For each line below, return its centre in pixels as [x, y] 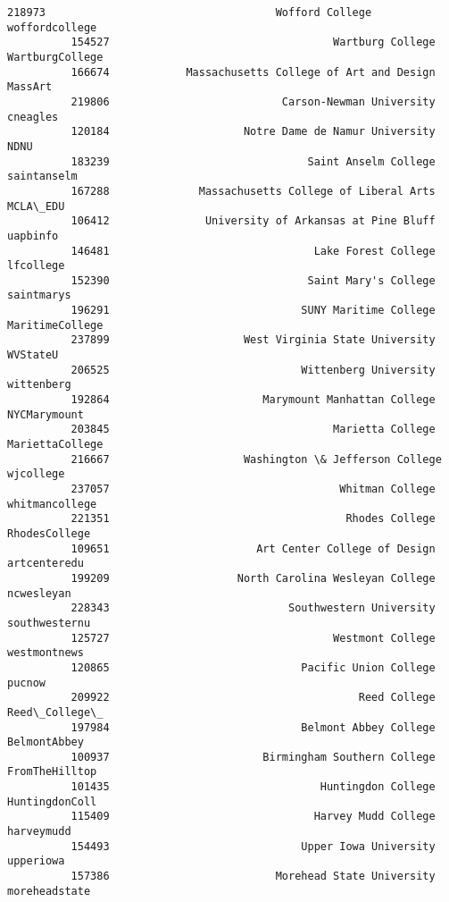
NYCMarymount [46, 414]
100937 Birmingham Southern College [253, 757]
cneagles [33, 117]
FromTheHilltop [52, 772]
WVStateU [33, 355]
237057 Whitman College [253, 489]
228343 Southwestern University [253, 608]
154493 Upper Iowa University [253, 846]
